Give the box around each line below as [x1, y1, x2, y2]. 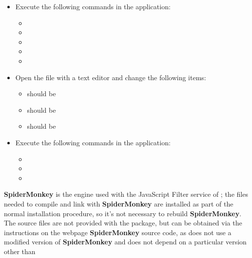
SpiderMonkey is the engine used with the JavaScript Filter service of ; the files [4, 189, 248, 199]
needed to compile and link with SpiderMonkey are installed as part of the [4, 198, 233, 208]
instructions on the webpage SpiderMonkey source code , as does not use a [4, 227, 232, 237]
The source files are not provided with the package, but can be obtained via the [4, 218, 242, 228]
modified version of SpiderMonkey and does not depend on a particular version [4, 237, 247, 247]
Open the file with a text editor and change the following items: [15, 72, 206, 82]
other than [4, 246, 36, 256]
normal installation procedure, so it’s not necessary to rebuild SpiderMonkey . [4, 208, 242, 218]
